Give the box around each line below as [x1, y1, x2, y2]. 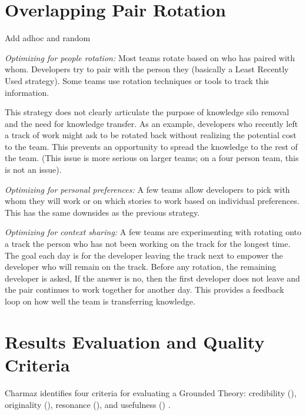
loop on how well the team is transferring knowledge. [5, 295, 195, 307]
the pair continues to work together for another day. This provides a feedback [5, 283, 284, 296]
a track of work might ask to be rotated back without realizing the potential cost [5, 129, 297, 141]
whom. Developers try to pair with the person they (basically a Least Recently [5, 63, 289, 75]
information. [5, 86, 49, 98]
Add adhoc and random [5, 32, 91, 44]
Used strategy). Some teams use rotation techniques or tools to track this [5, 74, 270, 86]
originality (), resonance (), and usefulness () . [5, 398, 171, 410]
